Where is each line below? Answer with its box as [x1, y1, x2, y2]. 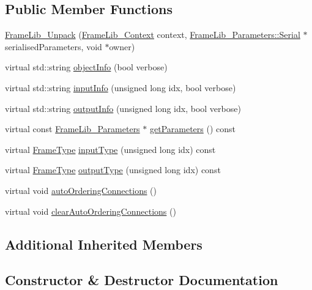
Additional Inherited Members [5, 234, 202, 253]
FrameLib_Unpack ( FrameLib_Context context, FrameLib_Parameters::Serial [5, 28, 300, 41]
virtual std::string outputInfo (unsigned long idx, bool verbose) [5, 102, 241, 114]
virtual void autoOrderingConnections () [5, 184, 157, 196]
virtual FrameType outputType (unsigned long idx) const [5, 163, 221, 176]
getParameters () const [149, 122, 236, 135]
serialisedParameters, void [5, 40, 102, 53]
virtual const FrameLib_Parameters [5, 122, 140, 135]
